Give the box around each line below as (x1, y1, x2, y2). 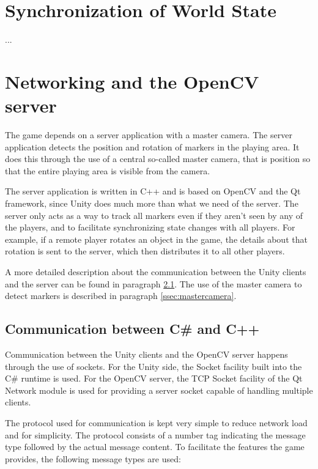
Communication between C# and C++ (5, 319, 260, 338)
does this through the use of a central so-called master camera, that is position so (5, 152, 311, 165)
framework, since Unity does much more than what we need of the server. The (5, 197, 298, 209)
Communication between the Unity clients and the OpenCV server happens (5, 347, 288, 360)
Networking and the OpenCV (5, 68, 259, 94)
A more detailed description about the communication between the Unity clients (5, 265, 306, 278)
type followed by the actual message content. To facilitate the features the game (5, 440, 305, 453)
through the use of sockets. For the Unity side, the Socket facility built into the (5, 360, 302, 372)
